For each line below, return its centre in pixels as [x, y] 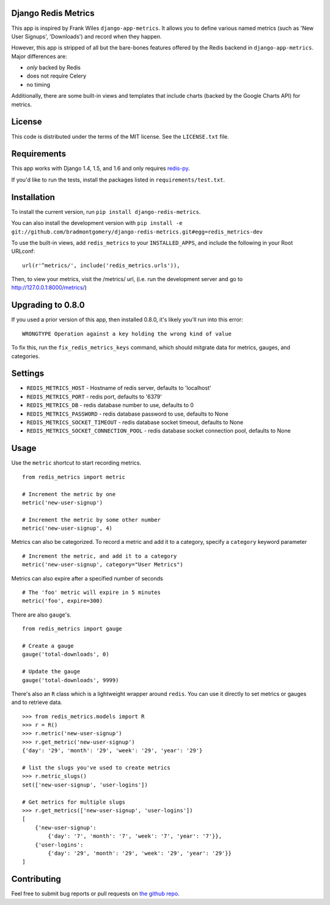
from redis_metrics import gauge [72, 629]
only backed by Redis [53, 68]
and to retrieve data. [37, 702]
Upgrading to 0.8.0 [48, 305]
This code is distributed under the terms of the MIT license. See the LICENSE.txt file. [120, 136]
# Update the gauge [51, 672]
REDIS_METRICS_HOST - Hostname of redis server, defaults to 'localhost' [119, 388]
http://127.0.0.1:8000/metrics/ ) [49, 288]
